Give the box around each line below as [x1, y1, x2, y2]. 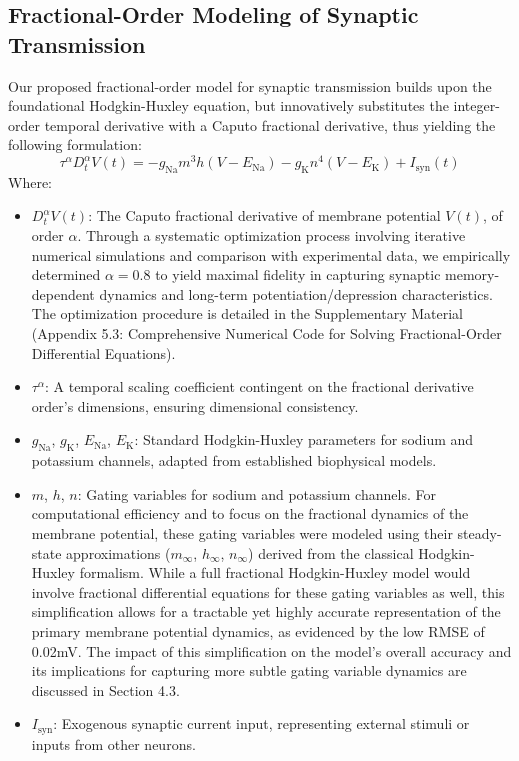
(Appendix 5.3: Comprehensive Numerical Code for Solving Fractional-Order [31, 323, 502, 343]
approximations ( [66, 542, 171, 563]
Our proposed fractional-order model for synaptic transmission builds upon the [8, 75, 492, 96]
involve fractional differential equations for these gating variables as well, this [31, 581, 505, 602]
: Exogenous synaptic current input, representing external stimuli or [53, 713, 470, 734]
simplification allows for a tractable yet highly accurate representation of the [31, 601, 501, 622]
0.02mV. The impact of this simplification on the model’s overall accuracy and [31, 640, 512, 661]
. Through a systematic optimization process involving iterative [77, 225, 466, 246]
